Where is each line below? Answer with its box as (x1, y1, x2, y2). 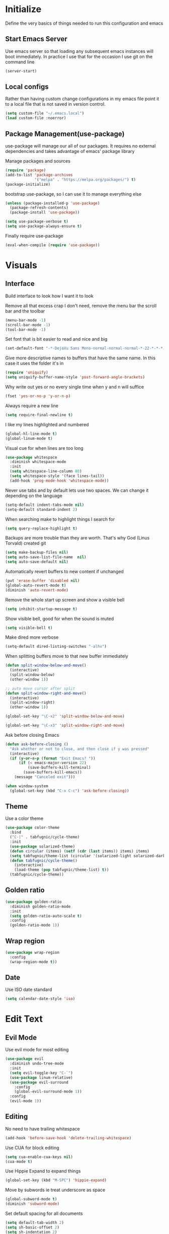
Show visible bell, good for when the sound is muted (5, 615, 114, 622)
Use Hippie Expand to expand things (5, 1168, 81, 1174)
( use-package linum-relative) (10, 1075, 73, 1080)
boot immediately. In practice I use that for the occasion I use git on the (5, 53, 153, 59)
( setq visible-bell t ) (5, 625, 53, 630)
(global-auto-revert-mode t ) (5, 583, 66, 588)
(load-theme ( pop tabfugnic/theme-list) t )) (14, 867, 109, 873)
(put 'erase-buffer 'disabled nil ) (5, 578, 80, 583)
